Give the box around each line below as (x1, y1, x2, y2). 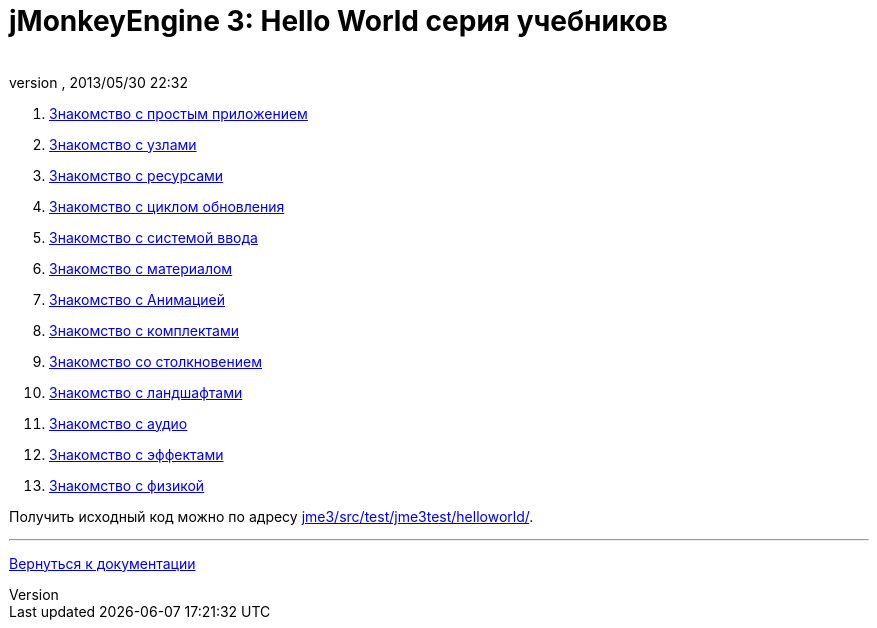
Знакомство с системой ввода (49, 228, 258, 246)
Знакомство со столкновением (49, 352, 262, 370)
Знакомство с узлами (49, 135, 197, 153)
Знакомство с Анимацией (49, 290, 226, 308)
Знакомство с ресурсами (49, 166, 224, 184)
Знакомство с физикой (49, 476, 205, 494)
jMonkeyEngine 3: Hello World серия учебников (9, 4, 668, 38)
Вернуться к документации (9, 554, 196, 572)
